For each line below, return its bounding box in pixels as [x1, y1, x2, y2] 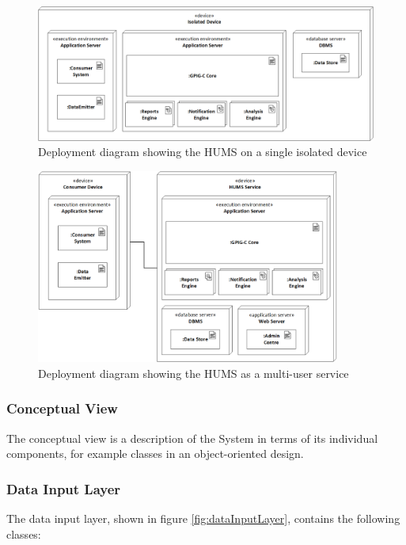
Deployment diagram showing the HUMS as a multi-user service [38, 364, 349, 381]
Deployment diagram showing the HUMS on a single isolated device [38, 143, 367, 160]
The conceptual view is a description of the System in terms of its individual [6, 429, 378, 446]
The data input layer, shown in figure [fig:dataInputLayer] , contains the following [6, 510, 400, 527]
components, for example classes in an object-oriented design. [6, 445, 304, 462]
